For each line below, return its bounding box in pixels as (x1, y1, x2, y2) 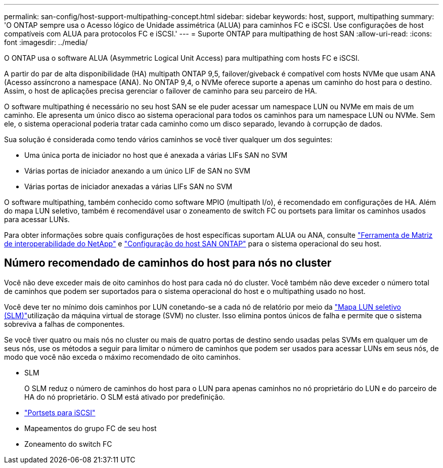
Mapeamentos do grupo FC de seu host (24, 423, 157, 433)
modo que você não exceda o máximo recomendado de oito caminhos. (4, 352, 241, 361)
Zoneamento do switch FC (24, 439, 112, 448)
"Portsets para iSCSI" (24, 408, 96, 417)
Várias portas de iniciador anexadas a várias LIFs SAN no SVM (24, 182, 233, 191)
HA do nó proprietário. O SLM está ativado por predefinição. (24, 392, 225, 401)
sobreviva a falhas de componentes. (4, 319, 125, 328)
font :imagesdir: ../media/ (4, 38, 88, 47)
